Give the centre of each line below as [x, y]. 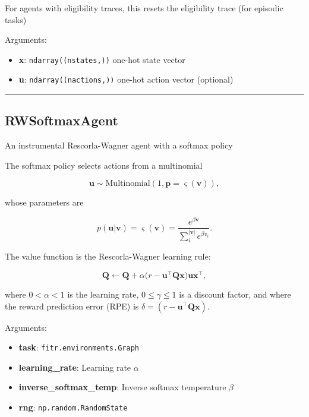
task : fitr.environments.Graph [79, 347]
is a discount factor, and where [235, 294]
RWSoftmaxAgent [62, 120]
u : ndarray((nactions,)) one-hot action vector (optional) [126, 79]
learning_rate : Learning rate [75, 367]
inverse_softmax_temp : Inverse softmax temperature [122, 387]
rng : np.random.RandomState [73, 407]
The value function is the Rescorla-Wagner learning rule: [108, 256]
